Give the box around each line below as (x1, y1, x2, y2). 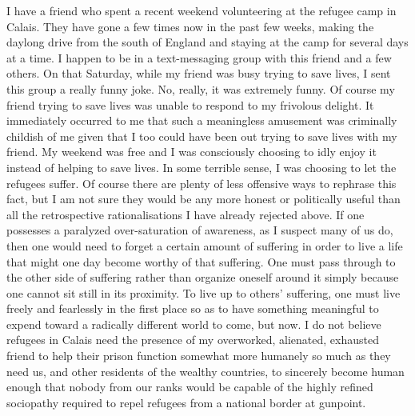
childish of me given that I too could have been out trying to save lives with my (6, 127, 397, 144)
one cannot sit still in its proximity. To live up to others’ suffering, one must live (6, 284, 401, 301)
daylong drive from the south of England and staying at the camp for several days (6, 34, 409, 50)
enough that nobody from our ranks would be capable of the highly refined (6, 378, 373, 395)
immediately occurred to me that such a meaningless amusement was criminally (6, 112, 397, 129)
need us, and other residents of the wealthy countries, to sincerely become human (6, 362, 405, 379)
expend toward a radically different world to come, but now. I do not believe (6, 315, 381, 332)
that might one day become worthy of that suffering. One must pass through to (6, 253, 396, 270)
